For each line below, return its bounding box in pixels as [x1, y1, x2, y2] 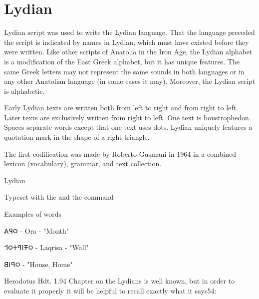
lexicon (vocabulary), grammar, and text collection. [4, 158, 162, 169]
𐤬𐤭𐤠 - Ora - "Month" [4, 225, 69, 236]
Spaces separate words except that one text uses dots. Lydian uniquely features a [4, 122, 253, 132]
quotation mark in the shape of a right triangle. [4, 132, 150, 142]
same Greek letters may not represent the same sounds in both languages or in [4, 66, 245, 76]
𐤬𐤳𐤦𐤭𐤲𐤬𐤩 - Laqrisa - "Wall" [4, 242, 89, 253]
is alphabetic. [4, 85, 45, 96]
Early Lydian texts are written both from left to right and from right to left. [4, 102, 239, 113]
